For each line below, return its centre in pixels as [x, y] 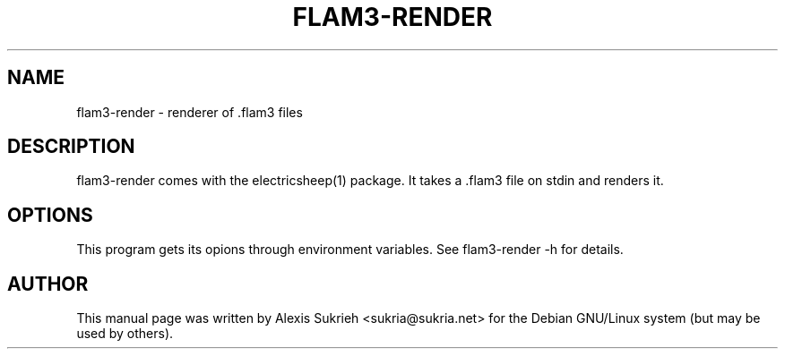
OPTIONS [50, 215]
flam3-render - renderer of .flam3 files [190, 112]
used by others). [125, 334]
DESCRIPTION [71, 147]
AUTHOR [48, 284]
